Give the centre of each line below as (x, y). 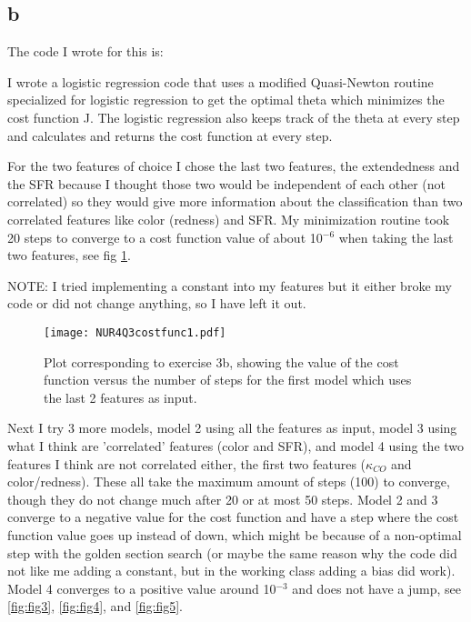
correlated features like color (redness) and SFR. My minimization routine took (229, 219)
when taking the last (396, 237)
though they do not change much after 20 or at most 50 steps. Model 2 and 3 (223, 499)
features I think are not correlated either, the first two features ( (187, 463)
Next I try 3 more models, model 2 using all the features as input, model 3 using (232, 428)
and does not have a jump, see (377, 588)
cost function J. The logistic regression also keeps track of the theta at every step (234, 117)
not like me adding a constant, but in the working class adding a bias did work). (231, 571)
